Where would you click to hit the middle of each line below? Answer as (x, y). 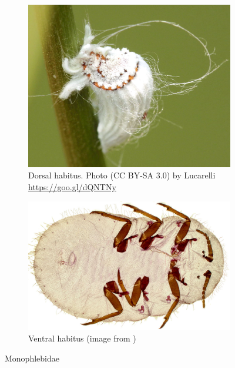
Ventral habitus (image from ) (82, 338)
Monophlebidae (32, 358)
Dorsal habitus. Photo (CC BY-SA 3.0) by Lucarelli (122, 175)
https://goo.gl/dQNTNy (72, 186)
